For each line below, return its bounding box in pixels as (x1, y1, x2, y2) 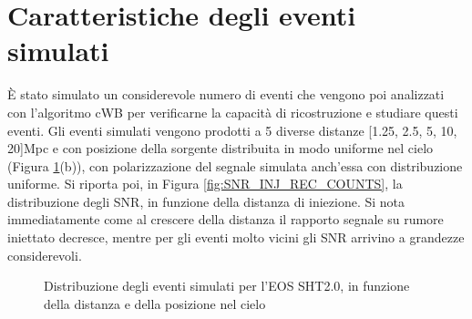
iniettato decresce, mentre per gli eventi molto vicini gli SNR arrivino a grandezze (7, 228, 465, 247)
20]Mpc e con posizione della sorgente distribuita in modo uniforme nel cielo (7, 139, 434, 158)
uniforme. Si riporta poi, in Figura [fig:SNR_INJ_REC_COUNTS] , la (7, 174, 403, 193)
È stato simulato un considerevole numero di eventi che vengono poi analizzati (7, 85, 445, 104)
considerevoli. (7, 245, 82, 264)
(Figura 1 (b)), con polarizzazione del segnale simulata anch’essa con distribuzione (7, 156, 463, 175)
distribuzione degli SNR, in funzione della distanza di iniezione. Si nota (7, 191, 405, 211)
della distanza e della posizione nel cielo (44, 293, 266, 313)
